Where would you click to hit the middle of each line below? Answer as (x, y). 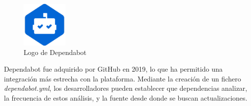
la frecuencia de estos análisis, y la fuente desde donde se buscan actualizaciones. (126, 97)
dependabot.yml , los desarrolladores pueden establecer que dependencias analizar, (126, 88)
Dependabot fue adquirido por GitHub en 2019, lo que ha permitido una (113, 68)
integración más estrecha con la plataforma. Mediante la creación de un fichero (123, 78)
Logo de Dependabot (55, 52)
